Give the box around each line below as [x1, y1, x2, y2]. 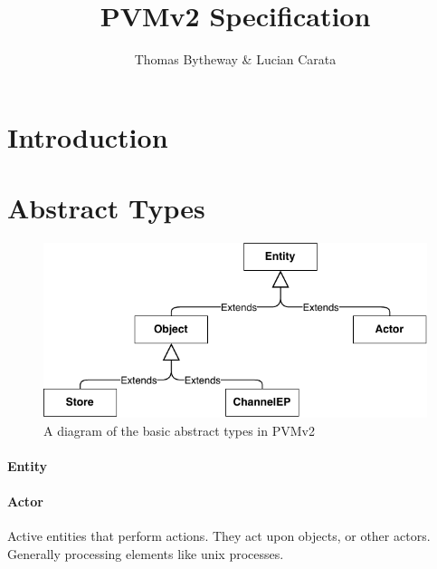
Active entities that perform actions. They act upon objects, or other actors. [7, 526, 431, 545]
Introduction [7, 118, 168, 155]
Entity [7, 457, 48, 476]
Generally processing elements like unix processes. [7, 545, 284, 563]
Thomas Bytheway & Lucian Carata [134, 50, 337, 69]
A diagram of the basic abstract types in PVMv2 [43, 420, 315, 439]
